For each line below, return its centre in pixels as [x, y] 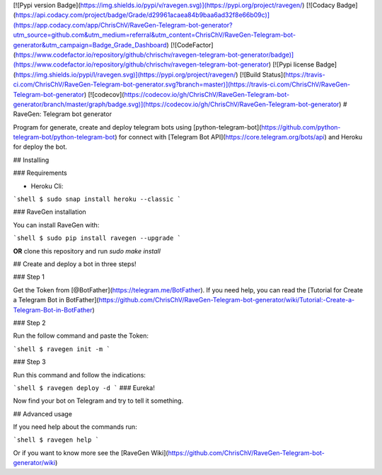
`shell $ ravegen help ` [56, 440]
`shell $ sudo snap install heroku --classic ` [97, 199]
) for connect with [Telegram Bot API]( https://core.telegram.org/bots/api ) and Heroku [238, 137]
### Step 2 [29, 323]
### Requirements [40, 173]
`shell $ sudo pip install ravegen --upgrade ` [97, 238]
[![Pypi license [294, 64]
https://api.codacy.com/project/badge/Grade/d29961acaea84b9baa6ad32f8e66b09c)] [143, 15]
